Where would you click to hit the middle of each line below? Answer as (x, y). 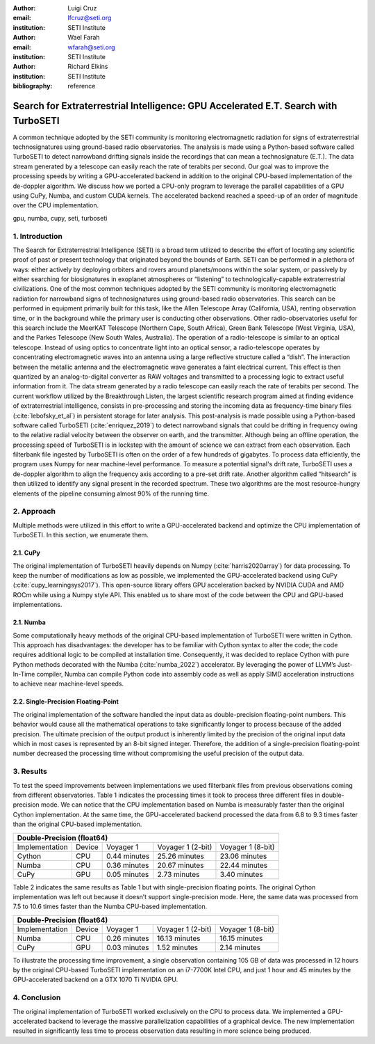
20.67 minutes (181, 865)
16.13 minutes (178, 938)
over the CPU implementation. (56, 205)
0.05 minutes (128, 874)
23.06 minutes (243, 856)
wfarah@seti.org (91, 47)
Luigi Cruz (82, 8)
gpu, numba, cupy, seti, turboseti (60, 218)
